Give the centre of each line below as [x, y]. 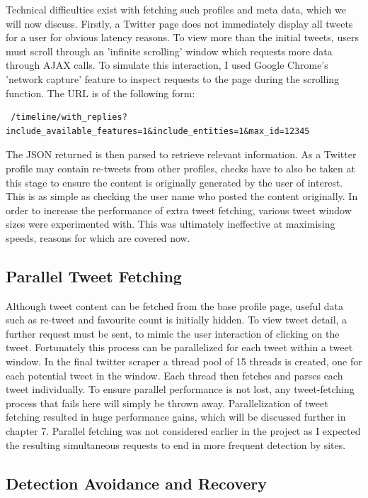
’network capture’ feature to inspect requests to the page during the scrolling [173, 78]
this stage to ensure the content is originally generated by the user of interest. [174, 182]
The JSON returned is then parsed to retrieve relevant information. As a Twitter [181, 154]
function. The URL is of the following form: [100, 93]
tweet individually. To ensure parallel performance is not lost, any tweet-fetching [180, 389]
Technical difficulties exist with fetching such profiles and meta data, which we [176, 9]
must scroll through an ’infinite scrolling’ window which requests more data [169, 51]
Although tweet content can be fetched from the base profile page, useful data [174, 305]
